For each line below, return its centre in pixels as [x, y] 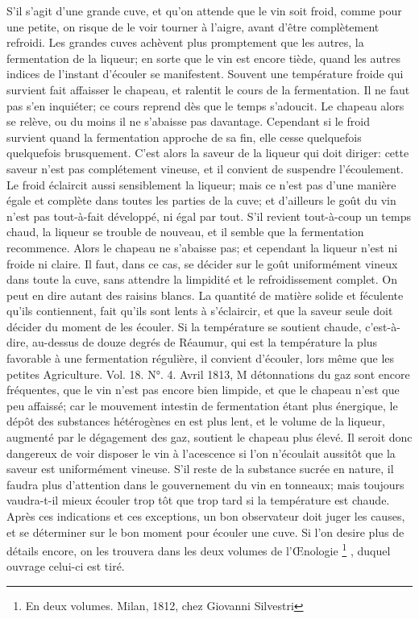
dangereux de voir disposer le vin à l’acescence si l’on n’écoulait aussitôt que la [201, 453]
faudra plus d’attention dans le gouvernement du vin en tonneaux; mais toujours [205, 484]
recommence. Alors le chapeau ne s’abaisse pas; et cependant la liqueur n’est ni [202, 247]
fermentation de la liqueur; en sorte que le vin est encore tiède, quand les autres [203, 58]
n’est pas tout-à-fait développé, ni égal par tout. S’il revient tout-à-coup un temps [209, 216]
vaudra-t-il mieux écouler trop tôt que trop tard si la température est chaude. [198, 500]
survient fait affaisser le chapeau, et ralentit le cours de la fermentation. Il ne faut [208, 89]
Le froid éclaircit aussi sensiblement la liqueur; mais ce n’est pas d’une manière [201, 184]
